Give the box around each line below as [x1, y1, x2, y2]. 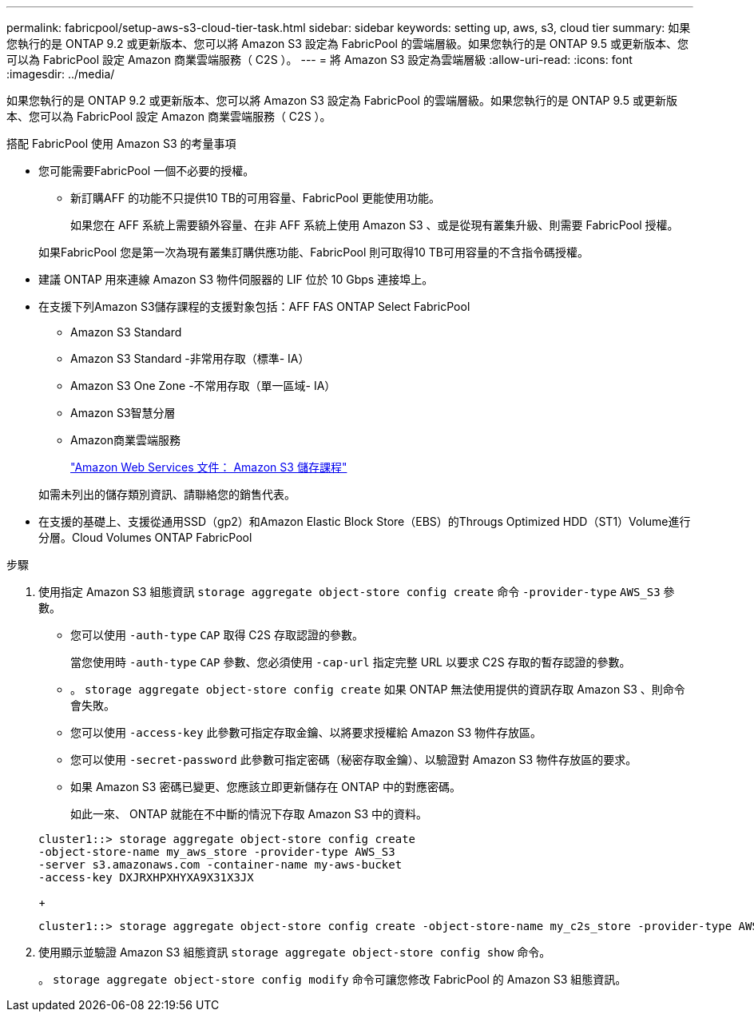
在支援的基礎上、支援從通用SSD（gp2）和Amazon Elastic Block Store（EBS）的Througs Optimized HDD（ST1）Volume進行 [38, 515, 691, 528]
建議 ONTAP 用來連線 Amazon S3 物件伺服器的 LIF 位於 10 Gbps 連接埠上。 [38, 272, 434, 286]
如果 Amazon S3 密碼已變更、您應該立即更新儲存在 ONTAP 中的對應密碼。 [70, 780, 461, 793]
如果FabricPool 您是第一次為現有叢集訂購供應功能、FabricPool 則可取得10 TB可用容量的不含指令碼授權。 [38, 245, 589, 259]
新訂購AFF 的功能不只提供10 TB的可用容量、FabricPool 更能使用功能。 [70, 191, 440, 205]
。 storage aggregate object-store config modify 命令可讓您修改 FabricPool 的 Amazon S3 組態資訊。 [38, 972, 627, 986]
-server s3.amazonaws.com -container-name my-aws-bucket [38, 858, 403, 871]
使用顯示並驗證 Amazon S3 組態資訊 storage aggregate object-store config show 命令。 [38, 945, 551, 959]
